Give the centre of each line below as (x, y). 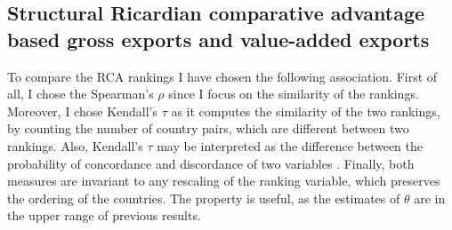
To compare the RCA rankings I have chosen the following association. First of (222, 76)
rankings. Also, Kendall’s (75, 145)
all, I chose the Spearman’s (81, 94)
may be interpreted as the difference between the (290, 145)
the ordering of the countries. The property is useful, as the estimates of (204, 198)
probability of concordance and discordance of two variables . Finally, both (211, 163)
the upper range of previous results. (104, 215)
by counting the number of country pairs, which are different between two (208, 128)
